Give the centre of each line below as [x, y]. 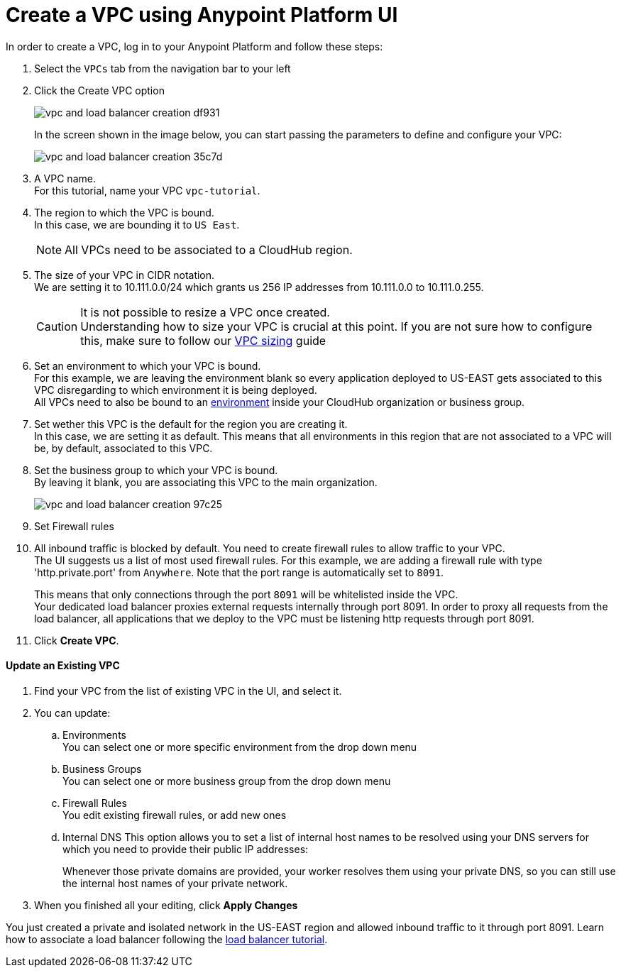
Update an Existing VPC [63, 666]
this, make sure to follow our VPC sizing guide [203, 340]
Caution [57, 326]
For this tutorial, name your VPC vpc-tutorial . [147, 190]
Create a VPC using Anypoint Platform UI [202, 15]
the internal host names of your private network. [175, 883]
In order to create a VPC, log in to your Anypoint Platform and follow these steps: [194, 46]
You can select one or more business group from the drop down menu [227, 781]
